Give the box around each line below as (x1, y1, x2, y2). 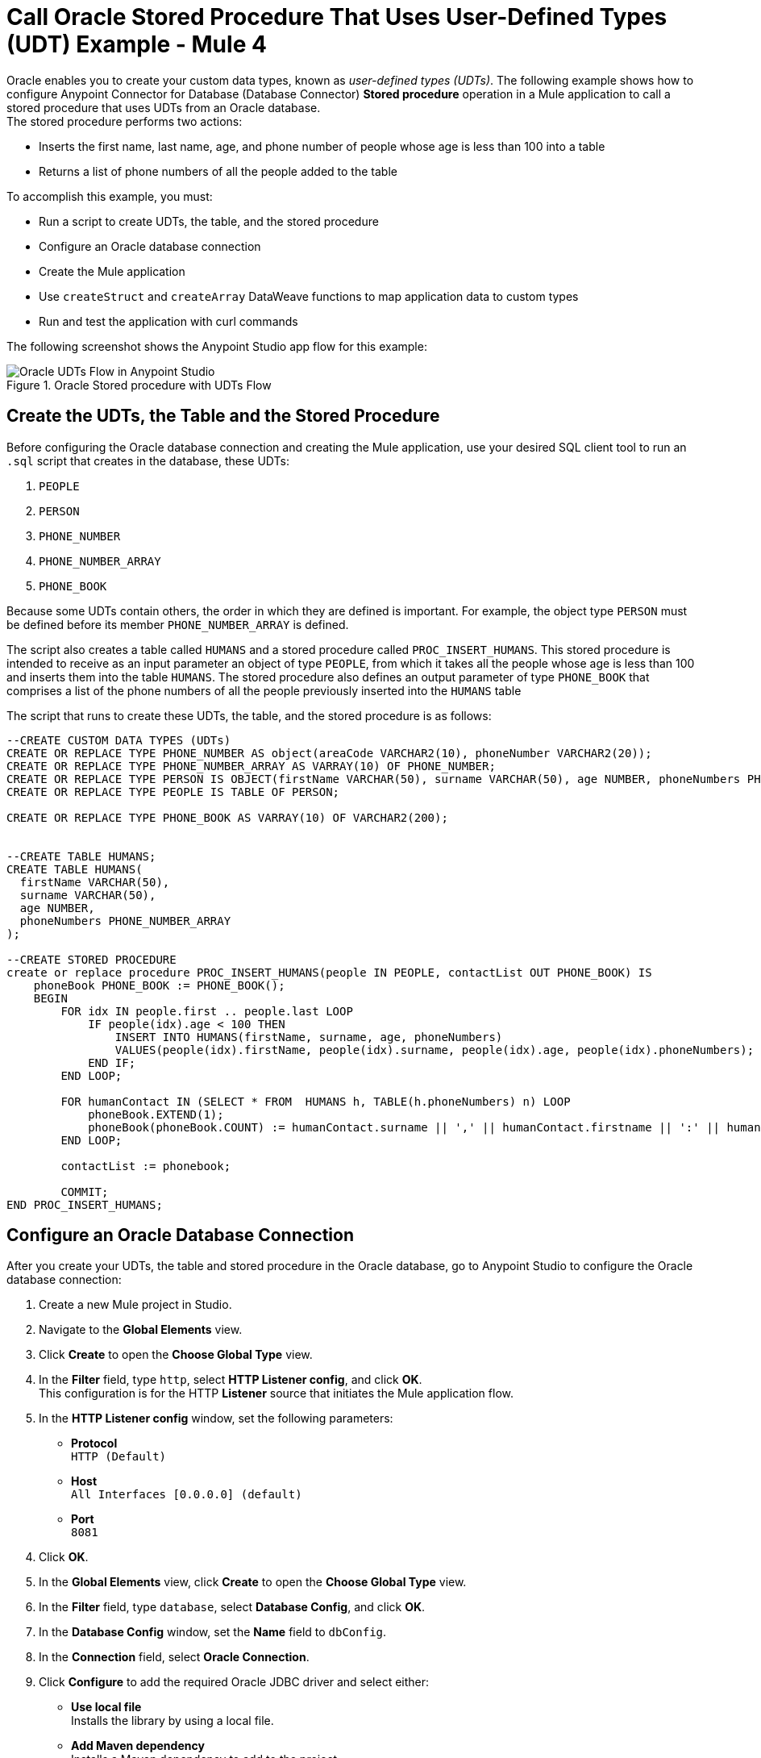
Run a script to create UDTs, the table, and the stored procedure (39, 214, 379, 228)
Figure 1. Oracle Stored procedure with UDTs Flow (6, 377, 272, 392)
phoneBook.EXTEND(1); (88, 1107, 224, 1121)
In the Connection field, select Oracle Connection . (39, 1650, 310, 1664)
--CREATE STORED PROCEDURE (6, 952, 177, 966)
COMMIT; (60, 1185, 109, 1198)
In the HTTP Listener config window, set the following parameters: (39, 1411, 393, 1426)
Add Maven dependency (71, 1739, 205, 1753)
